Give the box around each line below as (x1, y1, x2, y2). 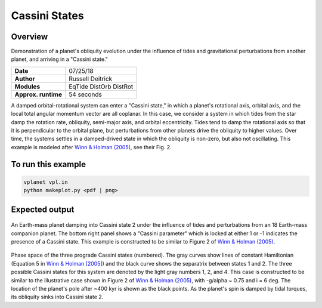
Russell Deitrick (69, 75, 113, 83)
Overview (11, 32, 48, 42)
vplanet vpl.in (23, 178, 68, 185)
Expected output (11, 204, 75, 214)
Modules (14, 82, 41, 91)
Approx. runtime (14, 90, 63, 98)
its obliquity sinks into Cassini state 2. (11, 293, 104, 301)
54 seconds (69, 90, 103, 98)
